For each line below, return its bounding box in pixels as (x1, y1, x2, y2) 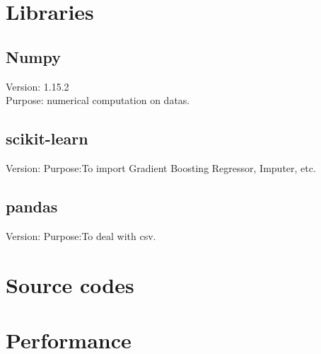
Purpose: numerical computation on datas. (6, 93, 190, 108)
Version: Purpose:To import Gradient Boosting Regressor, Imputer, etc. (6, 160, 316, 175)
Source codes (6, 270, 134, 299)
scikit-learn (6, 127, 88, 149)
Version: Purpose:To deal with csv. (6, 228, 156, 243)
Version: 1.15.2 (6, 79, 69, 93)
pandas (6, 195, 58, 217)
